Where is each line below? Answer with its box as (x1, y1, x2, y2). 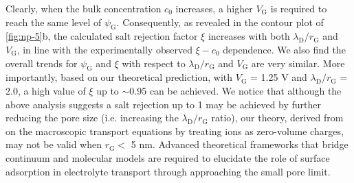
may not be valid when (5, 137, 102, 151)
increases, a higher (175, 1, 253, 15)
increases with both (208, 29, 290, 43)
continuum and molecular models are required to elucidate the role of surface (5, 150, 330, 164)
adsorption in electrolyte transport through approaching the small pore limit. (5, 164, 331, 178)
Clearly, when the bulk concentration (5, 1, 162, 15)
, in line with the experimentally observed (16, 42, 192, 56)
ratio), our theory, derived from (211, 110, 344, 125)
